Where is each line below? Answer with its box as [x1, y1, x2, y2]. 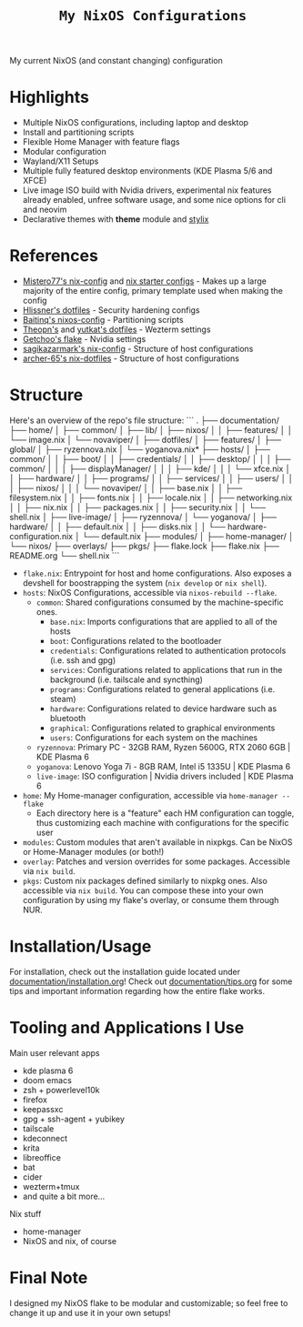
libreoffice [22, 1151, 62, 1162]
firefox [22, 1094, 48, 1105]
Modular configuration [22, 146, 107, 157]
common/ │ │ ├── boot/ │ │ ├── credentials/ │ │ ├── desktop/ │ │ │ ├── [9, 454, 291, 464]
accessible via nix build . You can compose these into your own [22, 885, 264, 896]
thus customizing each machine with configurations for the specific [35, 818, 289, 828]
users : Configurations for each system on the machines [49, 732, 258, 743]
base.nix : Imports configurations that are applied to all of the [49, 617, 278, 627]
